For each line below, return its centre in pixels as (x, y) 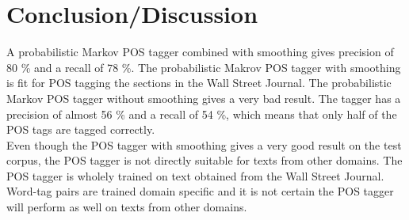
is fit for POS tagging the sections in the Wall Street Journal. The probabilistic (199, 83)
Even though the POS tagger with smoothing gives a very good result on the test (204, 144)
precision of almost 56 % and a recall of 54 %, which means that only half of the (202, 114)
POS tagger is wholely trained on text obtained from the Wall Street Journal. (195, 175)
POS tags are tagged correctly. (81, 129)
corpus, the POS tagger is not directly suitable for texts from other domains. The (204, 160)
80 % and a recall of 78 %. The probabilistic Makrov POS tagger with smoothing (204, 67)
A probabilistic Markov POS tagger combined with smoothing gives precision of (200, 52)
